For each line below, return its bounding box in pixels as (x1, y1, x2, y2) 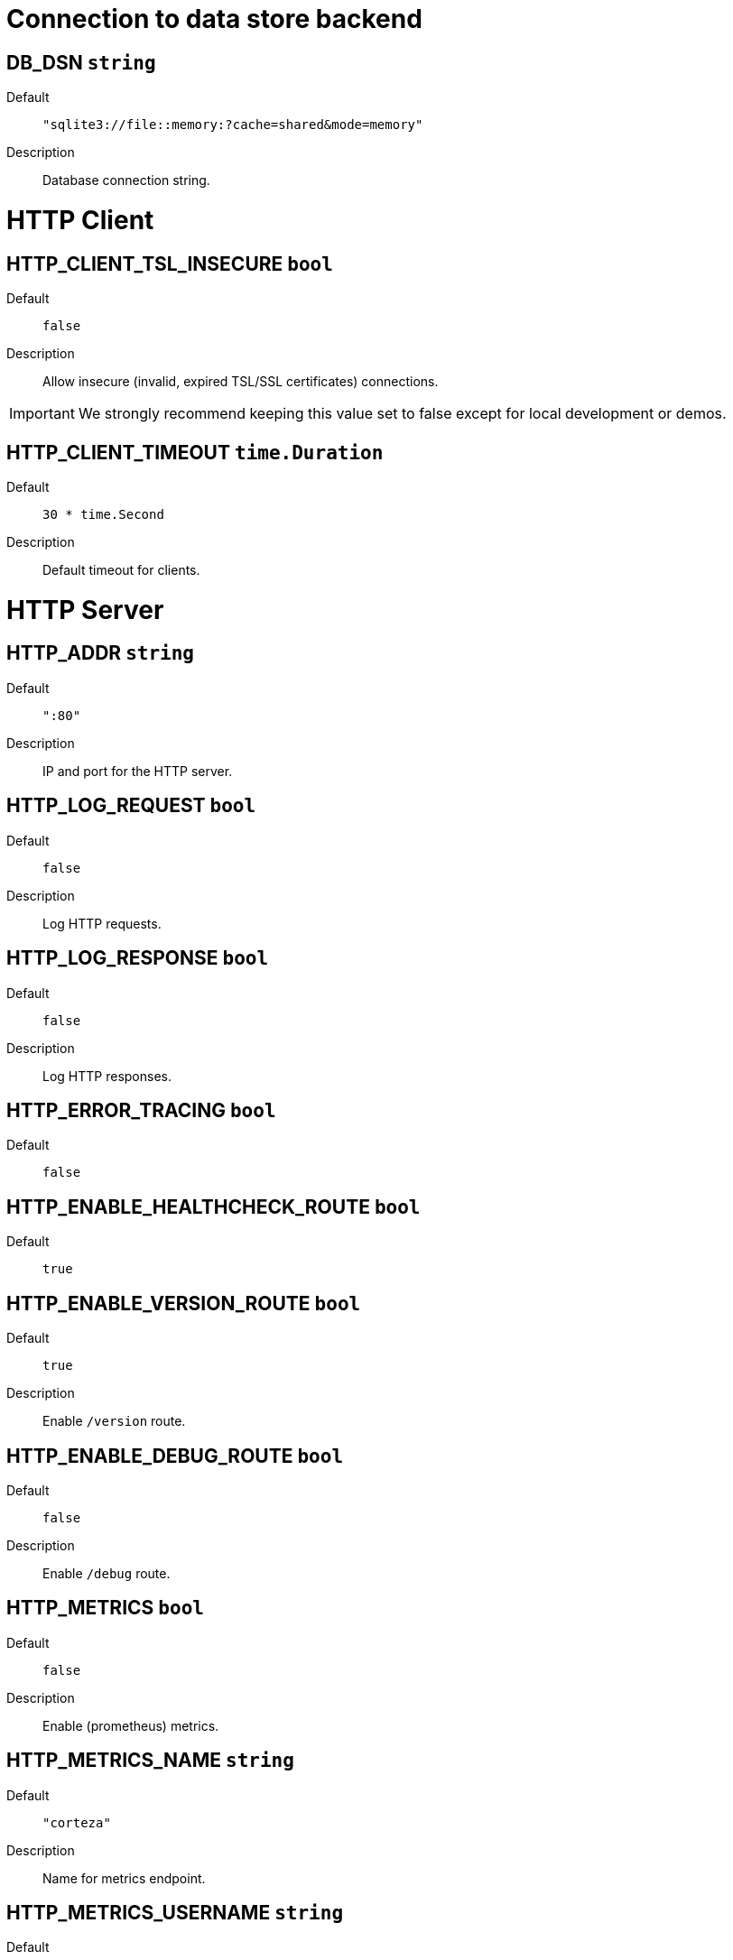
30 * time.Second (42, 506, 164, 522)
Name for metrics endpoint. (42, 1870, 206, 1886)
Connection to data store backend (6, 4, 422, 34)
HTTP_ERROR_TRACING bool (6, 1098, 276, 1122)
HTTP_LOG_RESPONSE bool (6, 947, 269, 970)
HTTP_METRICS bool (6, 1596, 204, 1620)
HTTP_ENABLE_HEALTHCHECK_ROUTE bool (6, 1195, 421, 1218)
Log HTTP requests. (42, 915, 162, 931)
